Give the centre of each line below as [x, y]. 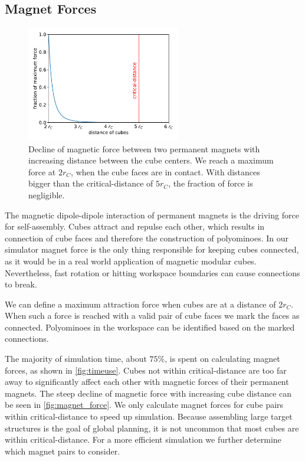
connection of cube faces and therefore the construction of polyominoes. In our [147, 238]
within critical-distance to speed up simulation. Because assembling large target [149, 416]
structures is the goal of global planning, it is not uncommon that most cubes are [152, 428]
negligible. [47, 194]
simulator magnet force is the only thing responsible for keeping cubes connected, [152, 249]
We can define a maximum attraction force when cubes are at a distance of [140, 304]
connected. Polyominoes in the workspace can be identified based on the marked [150, 327]
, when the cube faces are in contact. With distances [165, 171]
